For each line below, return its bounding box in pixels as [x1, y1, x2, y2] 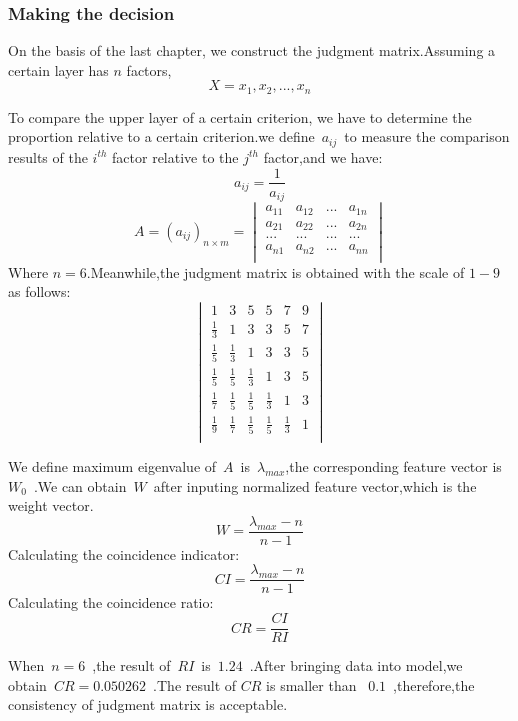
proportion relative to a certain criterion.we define [8, 126, 315, 147]
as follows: [8, 281, 71, 302]
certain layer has [8, 59, 109, 80]
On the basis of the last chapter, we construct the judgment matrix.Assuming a [8, 40, 496, 61]
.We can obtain [33, 475, 127, 496]
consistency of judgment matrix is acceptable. [8, 694, 288, 715]
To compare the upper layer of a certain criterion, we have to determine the [8, 106, 472, 127]
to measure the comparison [344, 126, 510, 147]
